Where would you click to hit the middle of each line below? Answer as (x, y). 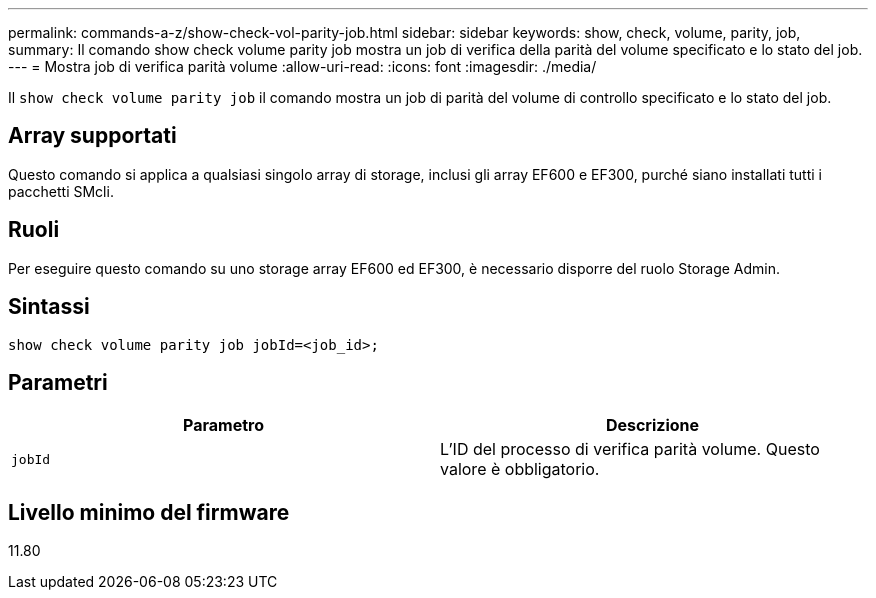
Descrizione (652, 425)
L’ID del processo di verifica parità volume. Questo (630, 449)
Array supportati (92, 136)
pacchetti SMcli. (61, 191)
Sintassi (49, 307)
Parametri (58, 382)
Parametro (223, 425)
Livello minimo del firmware (149, 512)
